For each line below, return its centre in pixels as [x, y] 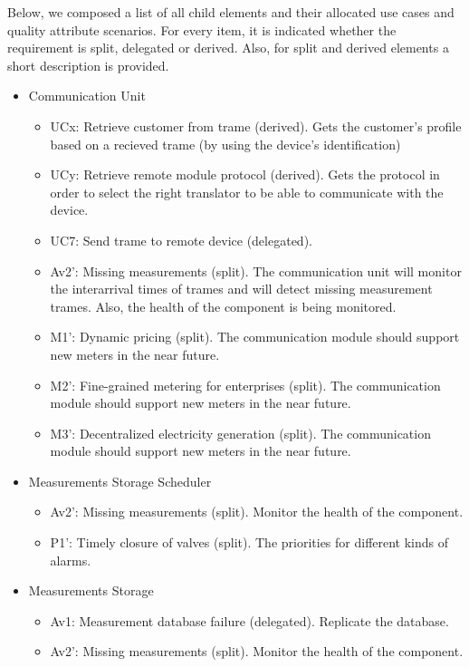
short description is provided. [88, 65]
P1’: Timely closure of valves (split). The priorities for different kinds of [249, 542]
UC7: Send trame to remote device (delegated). [181, 240]
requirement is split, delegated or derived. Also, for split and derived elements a [228, 48]
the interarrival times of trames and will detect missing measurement [241, 289]
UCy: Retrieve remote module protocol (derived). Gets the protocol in [245, 174]
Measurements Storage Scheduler [120, 481]
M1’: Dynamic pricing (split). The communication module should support [255, 337]
